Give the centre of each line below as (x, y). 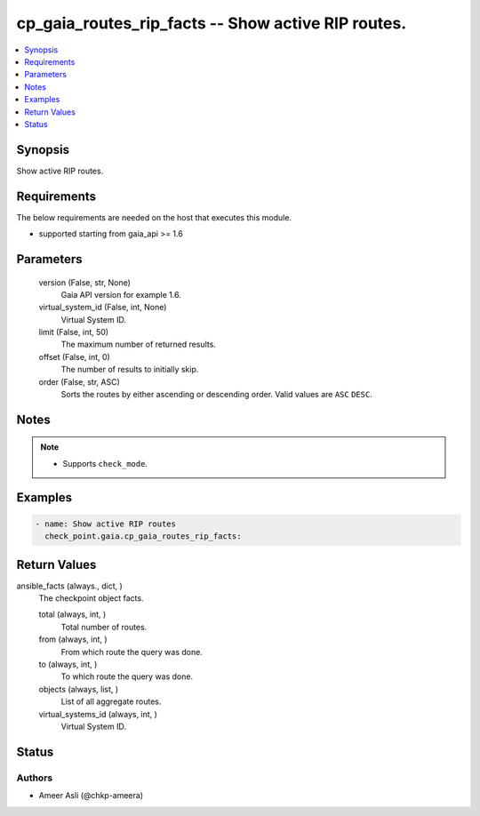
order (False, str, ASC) (79, 381)
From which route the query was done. (132, 652)
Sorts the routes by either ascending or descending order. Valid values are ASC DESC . (216, 395)
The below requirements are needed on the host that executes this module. (154, 217)
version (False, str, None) (84, 282)
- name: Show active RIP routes (106, 524)
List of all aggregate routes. (111, 701)
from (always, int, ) (73, 639)
